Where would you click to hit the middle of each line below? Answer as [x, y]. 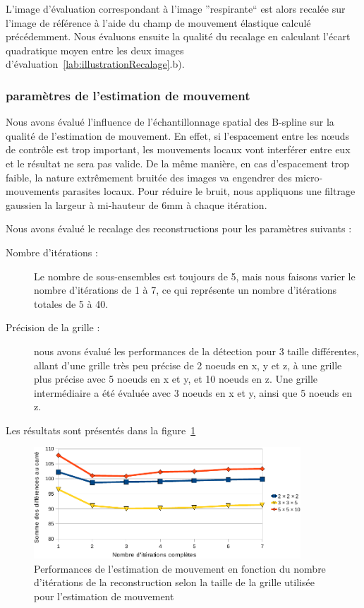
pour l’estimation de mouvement [104, 596]
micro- [309, 177]
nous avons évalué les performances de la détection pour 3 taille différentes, [196, 351]
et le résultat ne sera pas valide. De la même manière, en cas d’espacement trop [178, 163]
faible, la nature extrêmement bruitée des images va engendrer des [149, 177]
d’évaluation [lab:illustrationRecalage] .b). [95, 64]
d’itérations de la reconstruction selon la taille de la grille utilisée [174, 582]
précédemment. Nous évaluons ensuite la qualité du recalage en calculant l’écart [178, 36]
